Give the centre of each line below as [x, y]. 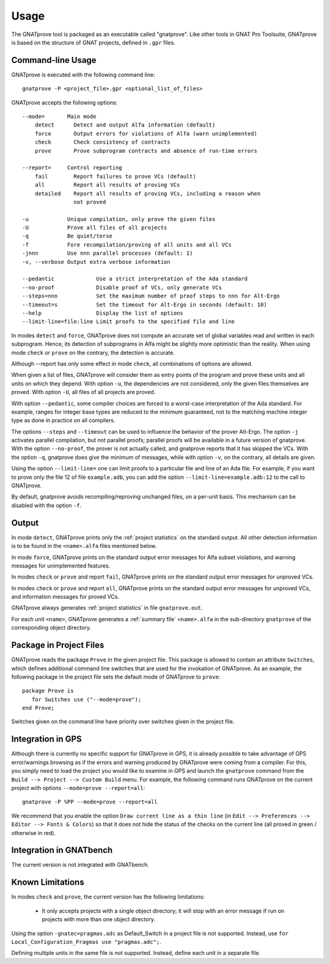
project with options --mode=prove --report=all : [78, 787]
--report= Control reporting [72, 168]
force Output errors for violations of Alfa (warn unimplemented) [146, 133]
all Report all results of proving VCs [107, 185]
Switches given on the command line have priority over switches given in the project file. [123, 721]
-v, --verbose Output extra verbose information [96, 262]
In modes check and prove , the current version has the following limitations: [108, 897]
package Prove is [48, 691]
